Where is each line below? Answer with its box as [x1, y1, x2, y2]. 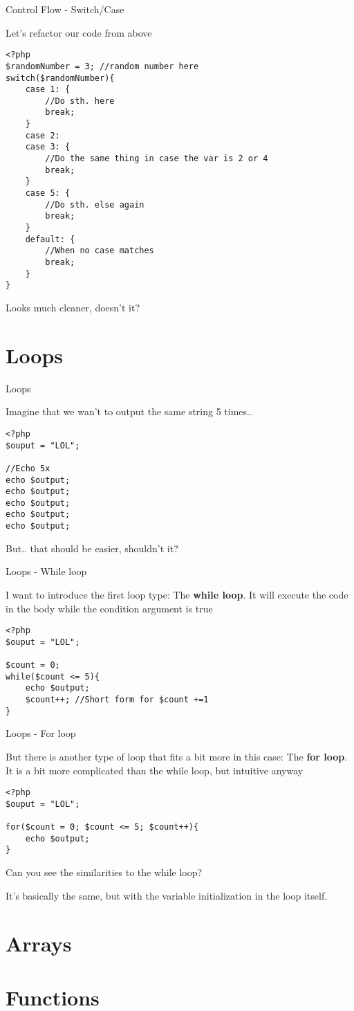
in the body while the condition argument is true [6, 601, 213, 615]
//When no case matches [45, 246, 154, 256]
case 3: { [25, 142, 71, 152]
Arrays [6, 929, 72, 957]
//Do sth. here [45, 95, 115, 106]
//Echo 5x [6, 463, 50, 473]
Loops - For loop [6, 726, 76, 740]
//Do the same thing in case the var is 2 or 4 [45, 154, 268, 164]
